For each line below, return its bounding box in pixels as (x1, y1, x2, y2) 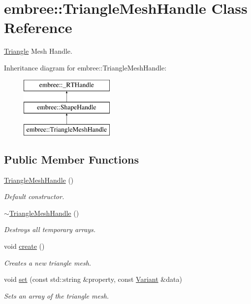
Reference (4, 17, 72, 37)
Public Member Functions (4, 151, 139, 167)
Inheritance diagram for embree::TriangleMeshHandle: (4, 62, 167, 72)
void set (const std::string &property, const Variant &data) (4, 274, 182, 284)
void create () (4, 241, 45, 251)
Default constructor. (4, 191, 64, 202)
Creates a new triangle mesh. (4, 257, 92, 268)
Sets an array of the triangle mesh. (4, 290, 109, 301)
